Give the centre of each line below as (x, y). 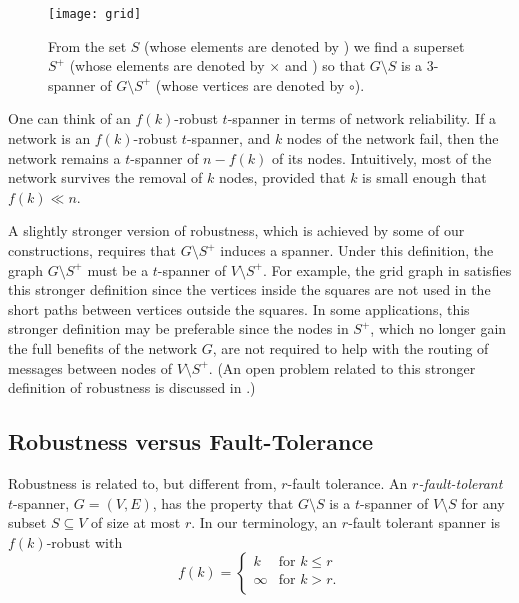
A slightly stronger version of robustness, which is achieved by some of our (236, 230)
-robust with (84, 541)
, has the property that (223, 502)
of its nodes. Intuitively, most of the (381, 157)
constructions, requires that (92, 250)
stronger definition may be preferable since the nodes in (178, 328)
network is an (49, 138)
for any (483, 502)
